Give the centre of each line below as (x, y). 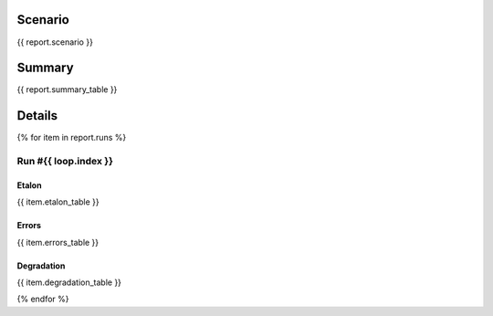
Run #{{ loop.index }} (65, 162)
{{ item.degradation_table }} (69, 282)
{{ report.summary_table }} (67, 90)
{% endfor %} (43, 299)
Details (37, 116)
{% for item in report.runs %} (72, 138)
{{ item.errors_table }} (58, 242)
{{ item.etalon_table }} (58, 202)
